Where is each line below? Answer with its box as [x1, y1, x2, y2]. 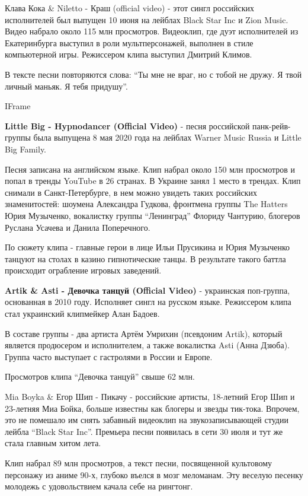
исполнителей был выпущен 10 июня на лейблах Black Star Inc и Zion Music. [5, 13, 288, 26]
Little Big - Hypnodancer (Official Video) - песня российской [5, 119, 250, 132]
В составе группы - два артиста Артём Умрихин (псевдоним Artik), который [5, 327, 283, 339]
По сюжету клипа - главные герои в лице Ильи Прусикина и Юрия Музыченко [5, 241, 290, 253]
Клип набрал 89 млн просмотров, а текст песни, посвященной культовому [5, 457, 272, 469]
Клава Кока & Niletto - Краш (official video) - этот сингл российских [5, 2, 255, 14]
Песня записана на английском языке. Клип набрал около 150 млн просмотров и [5, 163, 296, 175]
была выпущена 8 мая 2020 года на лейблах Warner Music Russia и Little [33, 131, 301, 144]
